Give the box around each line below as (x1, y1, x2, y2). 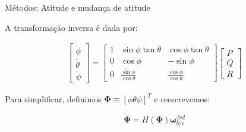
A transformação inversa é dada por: (5, 21, 138, 33)
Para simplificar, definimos (5, 92, 102, 105)
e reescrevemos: (154, 92, 210, 105)
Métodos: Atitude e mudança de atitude (5, 1, 150, 13)
